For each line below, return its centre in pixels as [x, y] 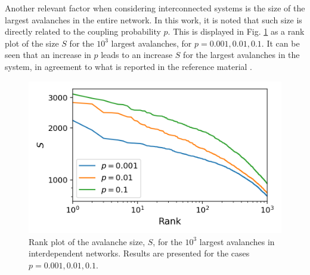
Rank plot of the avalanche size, [87, 241]
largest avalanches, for [151, 43]
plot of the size [32, 43]
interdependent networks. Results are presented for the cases [139, 253]
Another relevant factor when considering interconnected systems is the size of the [155, 8]
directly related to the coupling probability [83, 31]
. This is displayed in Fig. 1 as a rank [236, 31]
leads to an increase [137, 55]
